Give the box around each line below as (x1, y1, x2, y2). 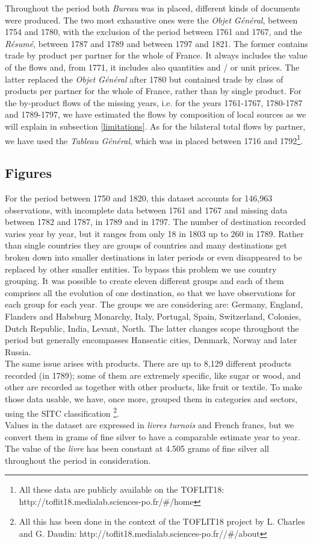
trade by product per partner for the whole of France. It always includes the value (5, 49, 308, 62)
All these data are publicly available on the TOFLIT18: (19, 483, 225, 496)
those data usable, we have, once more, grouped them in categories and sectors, (5, 393, 298, 405)
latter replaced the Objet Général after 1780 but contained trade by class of (5, 72, 284, 85)
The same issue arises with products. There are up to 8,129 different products (5, 357, 291, 370)
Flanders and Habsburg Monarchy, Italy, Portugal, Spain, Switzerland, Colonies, (5, 309, 302, 322)
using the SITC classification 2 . (5, 405, 120, 419)
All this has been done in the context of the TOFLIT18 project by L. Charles (19, 515, 305, 528)
